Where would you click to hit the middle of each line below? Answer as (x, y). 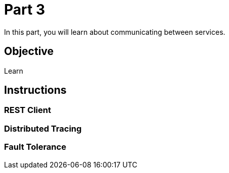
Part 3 (25, 10)
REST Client (28, 110)
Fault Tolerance (35, 147)
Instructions (35, 90)
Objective (29, 51)
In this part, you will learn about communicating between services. (115, 32)
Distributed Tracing (43, 128)
